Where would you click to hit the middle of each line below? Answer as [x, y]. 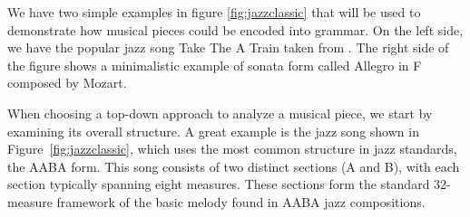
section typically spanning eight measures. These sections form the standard [219, 184]
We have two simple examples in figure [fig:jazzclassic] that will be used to [214, 12]
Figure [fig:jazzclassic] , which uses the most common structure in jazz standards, [232, 149]
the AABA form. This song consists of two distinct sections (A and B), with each [234, 166]
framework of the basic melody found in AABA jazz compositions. [241, 201]
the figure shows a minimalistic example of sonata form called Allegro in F [215, 65]
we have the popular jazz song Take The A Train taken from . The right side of [228, 47]
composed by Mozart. [67, 83]
